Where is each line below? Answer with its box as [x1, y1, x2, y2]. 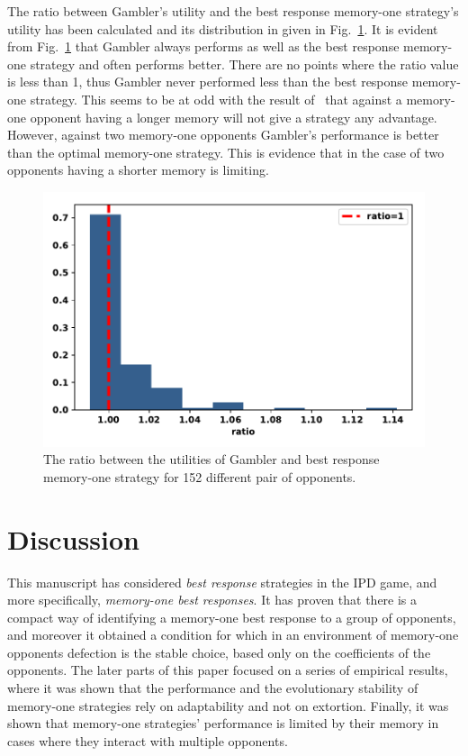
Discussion [7, 520, 139, 557]
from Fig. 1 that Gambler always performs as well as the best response [7, 37, 400, 56]
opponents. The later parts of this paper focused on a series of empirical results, [7, 660, 448, 679]
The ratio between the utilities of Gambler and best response [43, 450, 380, 469]
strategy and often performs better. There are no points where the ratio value [30, 54, 459, 73]
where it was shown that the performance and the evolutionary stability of [7, 679, 418, 697]
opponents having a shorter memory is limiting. [7, 160, 269, 179]
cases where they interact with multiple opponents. [7, 731, 288, 750]
